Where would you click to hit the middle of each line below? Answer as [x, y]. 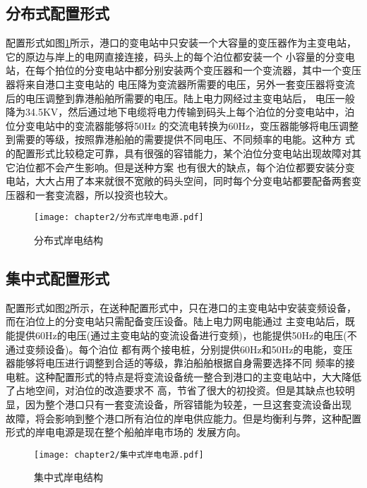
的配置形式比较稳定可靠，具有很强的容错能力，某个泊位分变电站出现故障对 [179, 153]
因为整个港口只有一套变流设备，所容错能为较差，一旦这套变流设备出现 [188, 404]
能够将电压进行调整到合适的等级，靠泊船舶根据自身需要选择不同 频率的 [180, 363]
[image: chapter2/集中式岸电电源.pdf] [119, 455]
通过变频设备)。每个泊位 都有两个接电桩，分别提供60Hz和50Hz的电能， [169, 349]
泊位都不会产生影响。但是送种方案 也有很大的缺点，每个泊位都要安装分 [180, 167]
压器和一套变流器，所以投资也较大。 [90, 194]
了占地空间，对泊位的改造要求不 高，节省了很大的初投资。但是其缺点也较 [175, 390]
